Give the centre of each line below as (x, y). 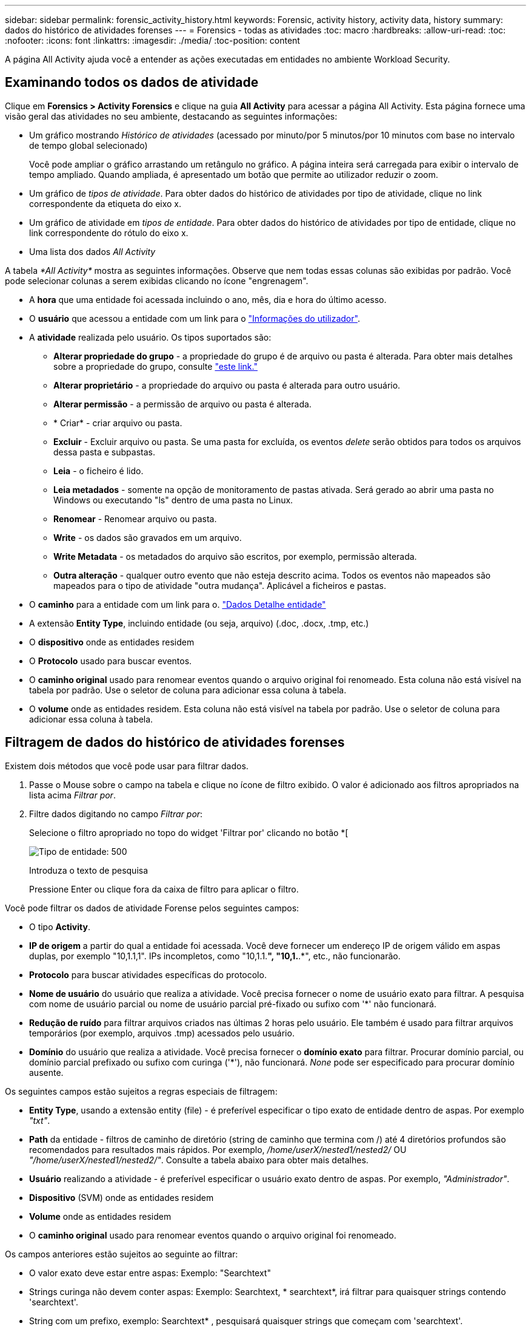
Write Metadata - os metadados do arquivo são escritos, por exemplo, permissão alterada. (235, 556)
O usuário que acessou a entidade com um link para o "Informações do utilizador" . (195, 318)
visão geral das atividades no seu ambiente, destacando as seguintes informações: (171, 116)
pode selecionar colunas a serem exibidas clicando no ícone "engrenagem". (157, 280)
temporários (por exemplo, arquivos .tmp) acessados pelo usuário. (162, 1033)
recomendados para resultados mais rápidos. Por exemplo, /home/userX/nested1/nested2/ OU (218, 1149)
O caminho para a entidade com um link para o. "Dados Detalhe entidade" (178, 604)
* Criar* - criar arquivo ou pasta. (118, 423)
